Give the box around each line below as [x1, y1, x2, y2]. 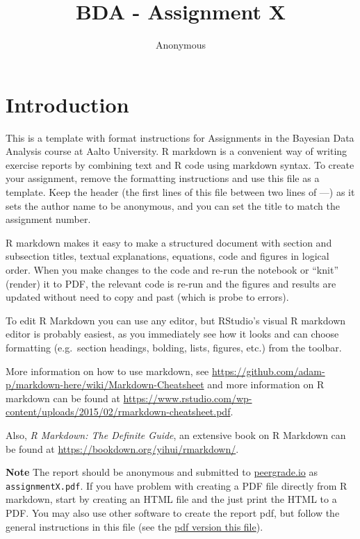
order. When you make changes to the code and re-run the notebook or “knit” [6, 263, 338, 276]
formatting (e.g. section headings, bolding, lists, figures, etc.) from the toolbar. [6, 340, 342, 354]
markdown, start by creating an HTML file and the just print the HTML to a [6, 492, 337, 506]
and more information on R [207, 377, 325, 392]
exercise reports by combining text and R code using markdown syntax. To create [6, 157, 354, 172]
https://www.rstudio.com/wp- [123, 390, 252, 405]
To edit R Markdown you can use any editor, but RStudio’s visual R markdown [6, 313, 346, 327]
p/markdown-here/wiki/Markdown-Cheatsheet [6, 377, 204, 392]
